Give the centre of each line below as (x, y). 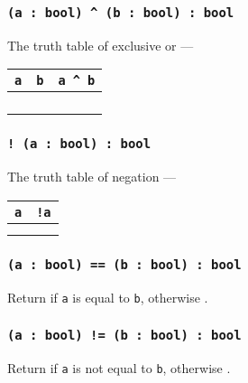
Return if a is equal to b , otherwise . (108, 297)
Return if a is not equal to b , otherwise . (119, 367)
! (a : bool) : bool (79, 144)
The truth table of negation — (92, 177)
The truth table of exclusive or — (101, 45)
